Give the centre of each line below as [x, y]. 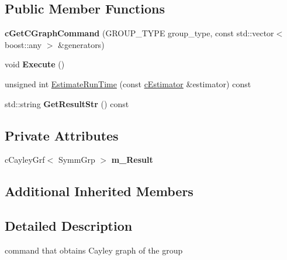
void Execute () [35, 64]
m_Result [132, 160]
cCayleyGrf [25, 160]
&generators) [81, 44]
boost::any [23, 44]
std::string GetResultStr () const [67, 103]
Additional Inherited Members [99, 191]
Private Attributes [62, 135]
